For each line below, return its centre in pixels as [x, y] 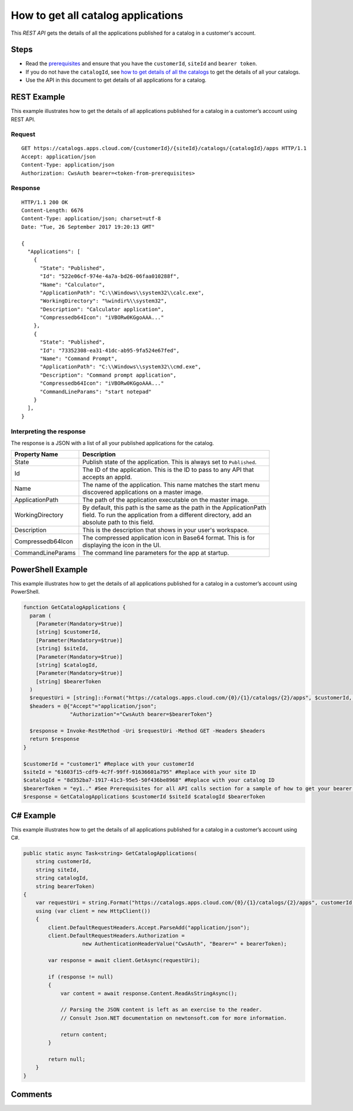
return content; [84, 1035]
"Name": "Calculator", [72, 285]
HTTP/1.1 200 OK [45, 202]
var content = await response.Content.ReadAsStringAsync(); [149, 993]
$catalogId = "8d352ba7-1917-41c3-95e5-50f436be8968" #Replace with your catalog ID [149, 780]
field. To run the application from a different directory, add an [167, 515]
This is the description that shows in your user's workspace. [166, 530]
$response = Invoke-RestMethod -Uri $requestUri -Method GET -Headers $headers [148, 731]
